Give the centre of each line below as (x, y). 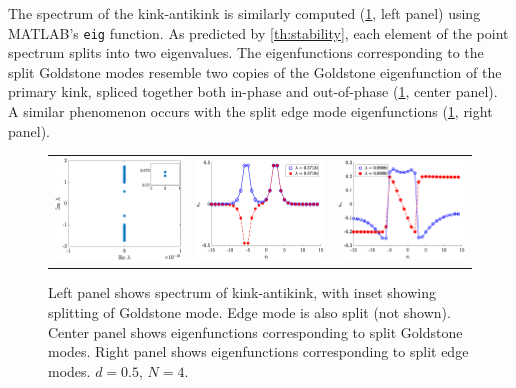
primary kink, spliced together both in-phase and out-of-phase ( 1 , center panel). (253, 91)
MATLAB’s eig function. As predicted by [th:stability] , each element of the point (258, 32)
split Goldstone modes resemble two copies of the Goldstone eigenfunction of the (255, 71)
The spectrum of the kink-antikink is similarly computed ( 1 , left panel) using (244, 13)
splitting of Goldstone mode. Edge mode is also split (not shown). (249, 311)
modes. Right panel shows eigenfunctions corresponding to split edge (258, 351)
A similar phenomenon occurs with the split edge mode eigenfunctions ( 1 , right (250, 111)
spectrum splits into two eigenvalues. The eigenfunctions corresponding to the (246, 52)
